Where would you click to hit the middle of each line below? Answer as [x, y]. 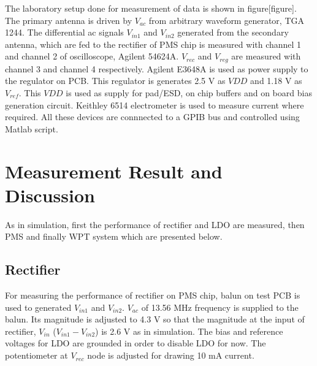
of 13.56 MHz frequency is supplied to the [220, 307]
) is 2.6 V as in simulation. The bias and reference [189, 331]
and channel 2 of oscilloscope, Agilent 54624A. [92, 56]
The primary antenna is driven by [69, 20]
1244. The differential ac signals [64, 32]
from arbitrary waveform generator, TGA [226, 20]
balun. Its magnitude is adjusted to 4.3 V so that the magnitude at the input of [155, 319]
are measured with [266, 56]
